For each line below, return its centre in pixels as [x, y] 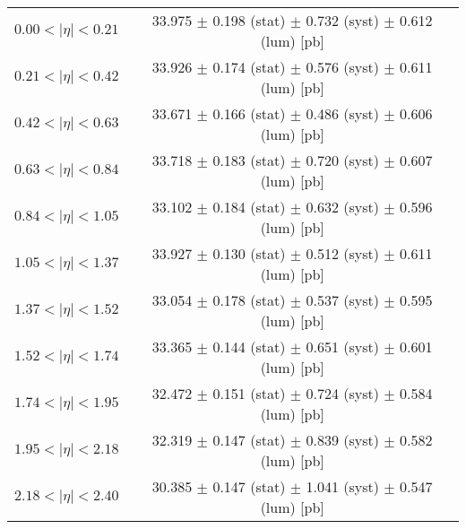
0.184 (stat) [249, 207]
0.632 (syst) [342, 207]
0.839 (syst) [342, 440]
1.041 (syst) [342, 486]
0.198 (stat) [249, 20]
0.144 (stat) [249, 347]
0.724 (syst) [342, 393]
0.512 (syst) [342, 253]
